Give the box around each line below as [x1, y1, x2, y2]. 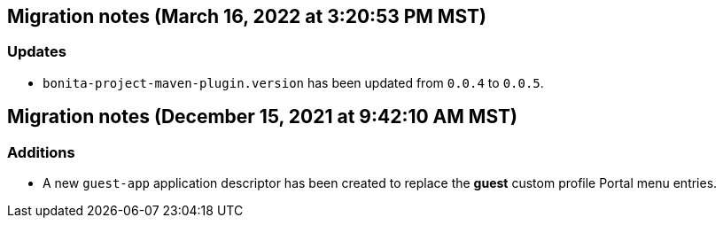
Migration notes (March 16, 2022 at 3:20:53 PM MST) [7, 5, 486, 27]
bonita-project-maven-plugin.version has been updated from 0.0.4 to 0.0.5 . [43, 74, 544, 90]
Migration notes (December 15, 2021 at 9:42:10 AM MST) [7, 105, 517, 128]
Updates [7, 43, 66, 61]
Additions [7, 143, 75, 161]
